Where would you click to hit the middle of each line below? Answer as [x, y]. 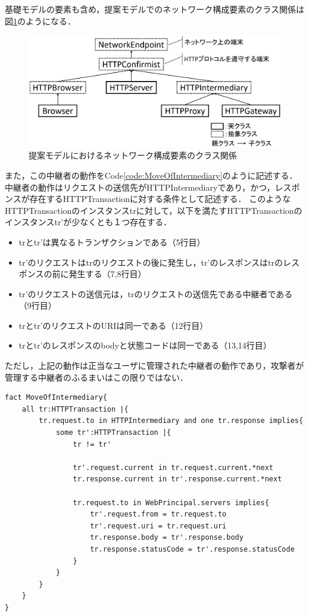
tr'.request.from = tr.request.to [158, 514]
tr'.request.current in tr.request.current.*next [173, 467]
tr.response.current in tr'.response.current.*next [177, 479]
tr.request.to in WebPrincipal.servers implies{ [171, 503]
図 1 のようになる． [40, 21]
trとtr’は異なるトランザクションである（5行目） [112, 242]
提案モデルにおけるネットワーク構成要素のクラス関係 [133, 155]
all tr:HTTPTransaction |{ [75, 409]
